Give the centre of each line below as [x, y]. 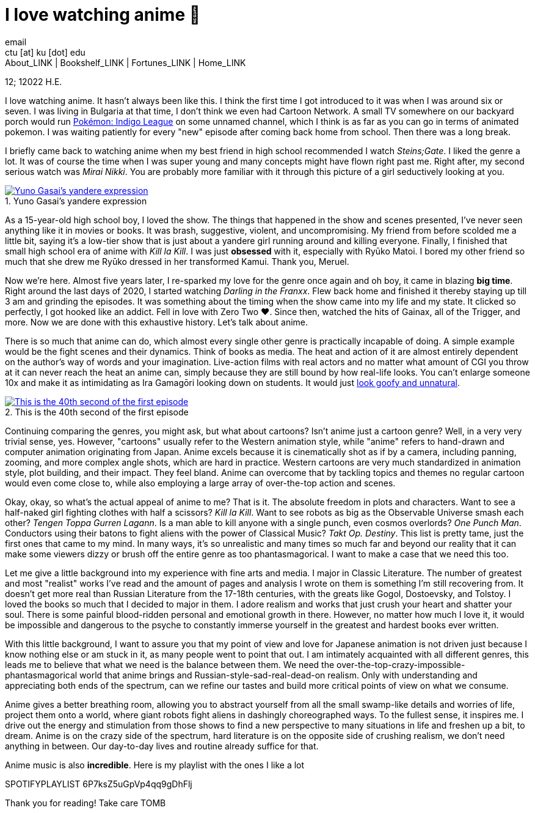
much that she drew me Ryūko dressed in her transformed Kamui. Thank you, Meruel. [177, 261]
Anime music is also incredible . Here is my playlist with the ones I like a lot [155, 765]
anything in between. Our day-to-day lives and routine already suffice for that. [162, 746]
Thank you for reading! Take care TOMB [86, 803]
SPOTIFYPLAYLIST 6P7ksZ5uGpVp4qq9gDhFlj [99, 784]
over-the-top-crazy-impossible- [401, 664]
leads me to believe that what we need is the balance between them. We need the [170, 664]
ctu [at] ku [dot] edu [45, 52]
